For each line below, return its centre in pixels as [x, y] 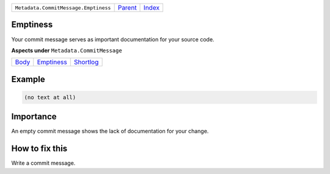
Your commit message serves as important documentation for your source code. [113, 39]
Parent [127, 8]
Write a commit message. [43, 163]
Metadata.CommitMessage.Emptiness [63, 8]
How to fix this [39, 149]
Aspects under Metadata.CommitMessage [67, 50]
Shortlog [86, 62]
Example [28, 79]
